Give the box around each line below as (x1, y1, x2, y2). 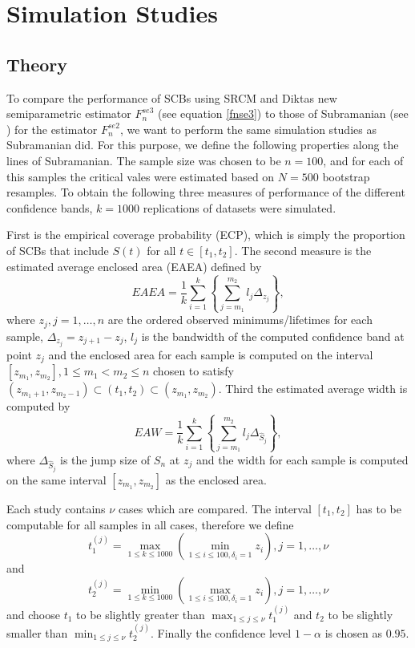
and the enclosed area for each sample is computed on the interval (48, 346, 373, 362)
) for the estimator (6, 120, 98, 137)
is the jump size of (60, 451, 151, 468)
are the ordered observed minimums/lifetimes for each (107, 311, 373, 328)
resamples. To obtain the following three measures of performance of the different (6, 184, 405, 200)
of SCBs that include (6, 241, 109, 258)
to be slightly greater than (76, 605, 205, 622)
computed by (6, 398, 71, 415)
